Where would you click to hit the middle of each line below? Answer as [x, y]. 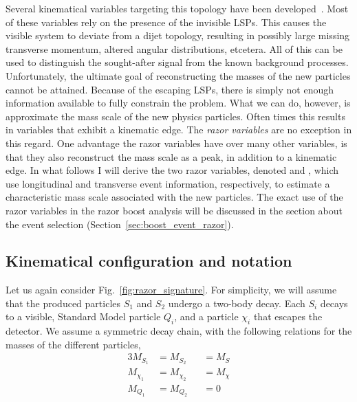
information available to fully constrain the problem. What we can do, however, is [178, 103]
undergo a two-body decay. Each [237, 303]
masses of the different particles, [73, 344]
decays [334, 303]
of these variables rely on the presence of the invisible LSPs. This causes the [166, 22]
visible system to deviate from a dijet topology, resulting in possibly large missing [178, 35]
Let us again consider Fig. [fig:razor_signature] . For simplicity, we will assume [171, 290]
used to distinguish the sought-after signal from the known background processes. [177, 62]
